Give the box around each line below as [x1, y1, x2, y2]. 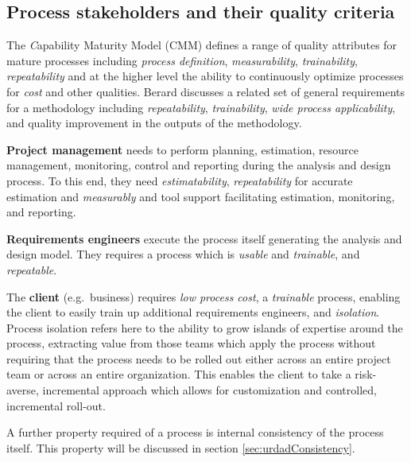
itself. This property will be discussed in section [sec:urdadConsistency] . [6, 439, 355, 456]
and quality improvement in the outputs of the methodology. [6, 115, 302, 131]
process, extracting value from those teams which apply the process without [6, 335, 376, 351]
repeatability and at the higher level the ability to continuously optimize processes [6, 68, 404, 84]
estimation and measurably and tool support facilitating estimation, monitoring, [6, 188, 395, 204]
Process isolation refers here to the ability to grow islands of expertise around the [6, 319, 403, 336]
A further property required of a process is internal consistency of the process [6, 424, 384, 441]
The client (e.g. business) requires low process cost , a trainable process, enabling [6, 288, 401, 305]
